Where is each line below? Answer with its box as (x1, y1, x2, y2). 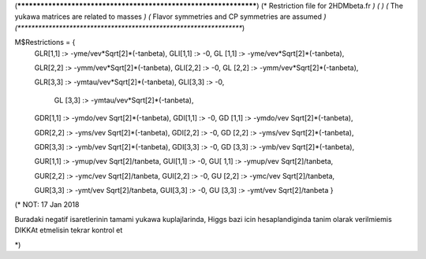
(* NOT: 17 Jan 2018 (14, 200, 80, 209)
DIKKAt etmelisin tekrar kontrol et (14, 225, 123, 235)
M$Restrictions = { (14, 38, 76, 47)
